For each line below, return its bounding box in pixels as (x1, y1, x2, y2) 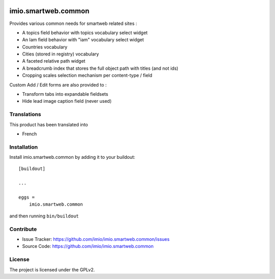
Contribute (9, 226, 37, 233)
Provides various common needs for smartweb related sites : (9, 20, 137, 26)
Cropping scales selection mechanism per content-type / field (22, 72, 153, 78)
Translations (9, 111, 42, 118)
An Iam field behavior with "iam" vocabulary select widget (22, 37, 144, 43)
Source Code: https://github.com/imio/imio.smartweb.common (22, 243, 154, 249)
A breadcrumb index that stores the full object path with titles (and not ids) (22, 65, 178, 71)
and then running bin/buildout (9, 213, 79, 219)
